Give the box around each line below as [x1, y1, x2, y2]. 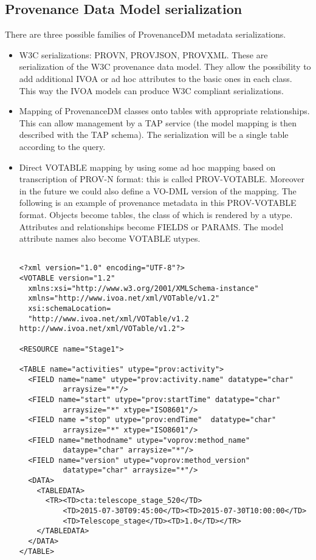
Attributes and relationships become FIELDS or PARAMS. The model [19, 220, 284, 233]
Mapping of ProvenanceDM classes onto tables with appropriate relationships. [19, 104, 310, 117]
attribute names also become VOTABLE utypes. [19, 232, 201, 245]
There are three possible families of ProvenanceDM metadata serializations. [5, 28, 286, 41]
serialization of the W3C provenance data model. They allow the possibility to [19, 60, 311, 73]
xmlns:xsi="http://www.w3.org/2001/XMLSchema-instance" [28, 284, 259, 293]
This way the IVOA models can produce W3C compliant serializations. [19, 84, 284, 97]
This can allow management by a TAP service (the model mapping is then [19, 116, 297, 129]
